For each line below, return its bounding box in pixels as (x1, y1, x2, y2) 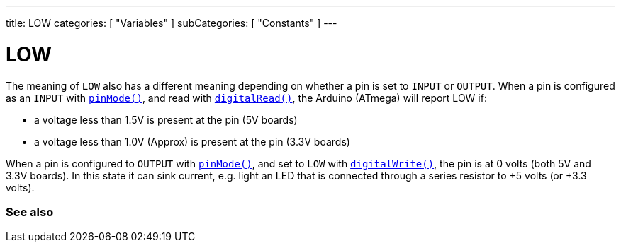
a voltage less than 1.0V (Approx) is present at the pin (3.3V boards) (34, 135, 350, 148)
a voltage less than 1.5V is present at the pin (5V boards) (34, 113, 298, 126)
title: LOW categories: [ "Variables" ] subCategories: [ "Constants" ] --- (6, 17, 337, 29)
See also (6, 204, 54, 219)
